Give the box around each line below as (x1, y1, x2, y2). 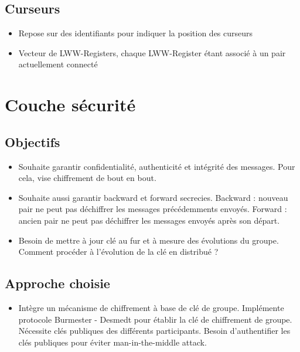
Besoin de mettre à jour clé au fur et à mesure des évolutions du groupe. (18, 234, 279, 246)
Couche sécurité (5, 93, 136, 117)
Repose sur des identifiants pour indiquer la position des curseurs (18, 27, 253, 39)
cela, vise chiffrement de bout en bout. (18, 172, 156, 184)
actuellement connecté (18, 58, 98, 70)
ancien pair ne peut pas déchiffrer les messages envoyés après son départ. (18, 214, 280, 226)
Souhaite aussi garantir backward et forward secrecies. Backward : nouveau (18, 191, 288, 203)
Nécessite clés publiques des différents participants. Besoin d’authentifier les (18, 324, 291, 337)
